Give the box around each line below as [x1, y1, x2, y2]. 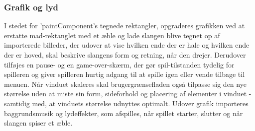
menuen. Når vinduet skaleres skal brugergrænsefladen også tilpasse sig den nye [4, 78, 247, 89]
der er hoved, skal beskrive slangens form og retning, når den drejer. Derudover [4, 50, 246, 60]
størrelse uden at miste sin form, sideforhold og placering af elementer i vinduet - [4, 88, 252, 99]
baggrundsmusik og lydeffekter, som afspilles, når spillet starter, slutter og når [4, 108, 243, 118]
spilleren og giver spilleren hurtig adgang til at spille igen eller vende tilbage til [4, 69, 245, 79]
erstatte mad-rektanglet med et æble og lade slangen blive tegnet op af [4, 30, 220, 40]
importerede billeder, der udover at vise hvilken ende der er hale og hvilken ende [4, 40, 250, 50]
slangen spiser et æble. [4, 118, 73, 128]
